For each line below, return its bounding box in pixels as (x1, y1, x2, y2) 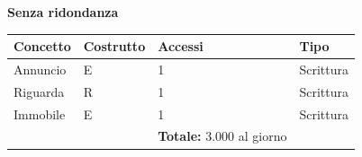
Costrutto (83, 37, 146, 56)
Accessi (158, 37, 204, 56)
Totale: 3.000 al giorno (158, 126, 287, 145)
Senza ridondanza (7, 3, 119, 21)
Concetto (14, 37, 71, 56)
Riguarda (14, 82, 65, 100)
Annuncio (14, 59, 67, 78)
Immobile (14, 104, 66, 123)
